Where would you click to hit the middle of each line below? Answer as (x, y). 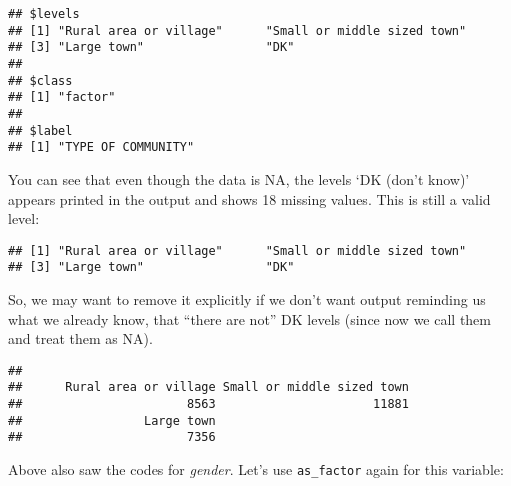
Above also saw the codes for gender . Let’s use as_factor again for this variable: (256, 469)
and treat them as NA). (80, 338)
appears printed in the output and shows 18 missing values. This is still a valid (249, 198)
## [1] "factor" (62, 97)
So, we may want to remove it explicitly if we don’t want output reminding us (247, 299)
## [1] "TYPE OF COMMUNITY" (101, 147)
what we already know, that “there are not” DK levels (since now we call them (249, 318)
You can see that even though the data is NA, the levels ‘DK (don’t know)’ (239, 178)
